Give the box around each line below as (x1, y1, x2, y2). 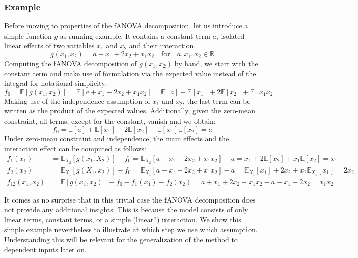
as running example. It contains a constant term (60, 30, 210, 41)
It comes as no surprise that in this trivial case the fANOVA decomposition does (4, 194, 256, 205)
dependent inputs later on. (4, 244, 87, 254)
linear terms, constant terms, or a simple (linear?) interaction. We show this (4, 214, 241, 224)
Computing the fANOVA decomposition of (4, 58, 137, 68)
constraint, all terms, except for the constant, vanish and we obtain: (4, 115, 216, 126)
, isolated (216, 30, 245, 41)
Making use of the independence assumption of (4, 95, 150, 106)
